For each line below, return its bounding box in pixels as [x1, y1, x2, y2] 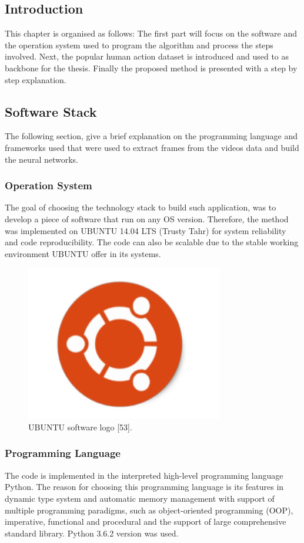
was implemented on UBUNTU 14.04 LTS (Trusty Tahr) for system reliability [5, 224, 286, 236]
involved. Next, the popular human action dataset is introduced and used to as [5, 50, 289, 62]
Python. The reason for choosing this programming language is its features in [5, 481, 284, 493]
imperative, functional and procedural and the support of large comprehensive [5, 515, 286, 528]
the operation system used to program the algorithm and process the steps [5, 38, 273, 51]
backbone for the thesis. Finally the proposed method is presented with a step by [5, 61, 298, 74]
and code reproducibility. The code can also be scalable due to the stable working [5, 236, 299, 248]
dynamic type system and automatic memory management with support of [5, 492, 275, 504]
